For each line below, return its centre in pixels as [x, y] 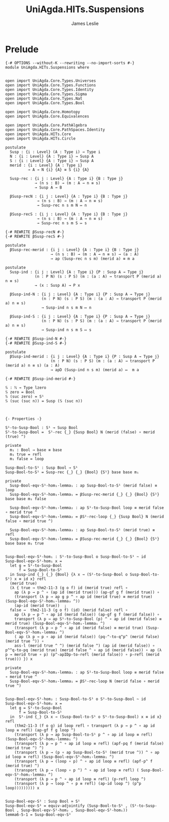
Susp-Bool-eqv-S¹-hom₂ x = [34, 703]
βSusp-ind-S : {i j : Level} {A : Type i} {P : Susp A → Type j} [80, 316]
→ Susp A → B [48, 187]
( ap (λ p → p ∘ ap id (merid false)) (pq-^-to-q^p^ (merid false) [87, 636]
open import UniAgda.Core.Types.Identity [50, 89]
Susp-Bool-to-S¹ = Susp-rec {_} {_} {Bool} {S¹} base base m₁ [72, 472]
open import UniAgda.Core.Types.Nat [44, 98]
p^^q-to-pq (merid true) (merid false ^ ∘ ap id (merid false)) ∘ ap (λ [83, 650]
